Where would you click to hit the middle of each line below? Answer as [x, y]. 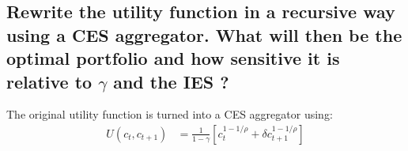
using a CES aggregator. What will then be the [204, 34]
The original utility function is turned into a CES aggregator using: [170, 114]
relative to [49, 81]
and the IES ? [171, 81]
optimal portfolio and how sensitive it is [173, 58]
